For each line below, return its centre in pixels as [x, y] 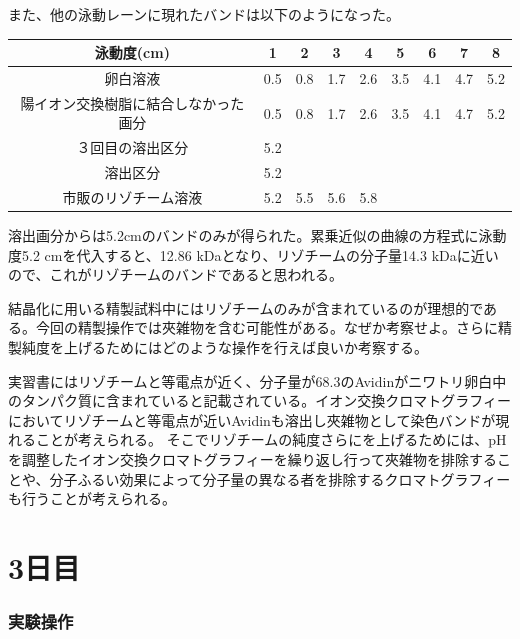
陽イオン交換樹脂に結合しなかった [132, 102]
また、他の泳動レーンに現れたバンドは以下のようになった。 [204, 14]
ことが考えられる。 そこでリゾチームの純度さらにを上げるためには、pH [271, 439]
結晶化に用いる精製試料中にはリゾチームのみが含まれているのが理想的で [246, 307]
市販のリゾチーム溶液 [132, 196]
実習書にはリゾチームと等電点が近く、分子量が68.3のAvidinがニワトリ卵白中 [257, 380]
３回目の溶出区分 [132, 147]
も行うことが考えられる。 [92, 498]
